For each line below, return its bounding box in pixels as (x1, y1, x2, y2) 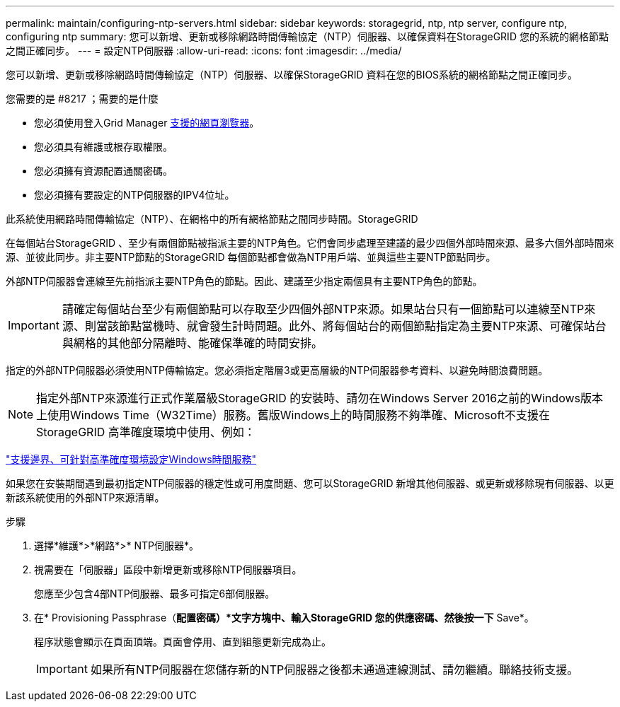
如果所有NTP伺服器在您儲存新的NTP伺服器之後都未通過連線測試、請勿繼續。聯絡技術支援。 (90, 662, 579, 677)
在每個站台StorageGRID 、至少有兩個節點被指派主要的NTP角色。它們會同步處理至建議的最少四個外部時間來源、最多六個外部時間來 (6, 237, 614, 249)
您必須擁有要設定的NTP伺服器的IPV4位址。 (34, 189, 235, 201)
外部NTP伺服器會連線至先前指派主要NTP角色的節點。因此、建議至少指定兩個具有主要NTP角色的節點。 (6, 275, 483, 287)
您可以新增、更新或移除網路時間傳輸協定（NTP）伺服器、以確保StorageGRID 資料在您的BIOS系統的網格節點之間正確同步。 (6, 69, 578, 81)
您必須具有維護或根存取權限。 (34, 141, 173, 153)
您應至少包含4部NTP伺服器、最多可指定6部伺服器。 (34, 588, 275, 600)
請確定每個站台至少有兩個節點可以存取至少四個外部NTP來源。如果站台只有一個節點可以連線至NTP (62, 302, 585, 316)
